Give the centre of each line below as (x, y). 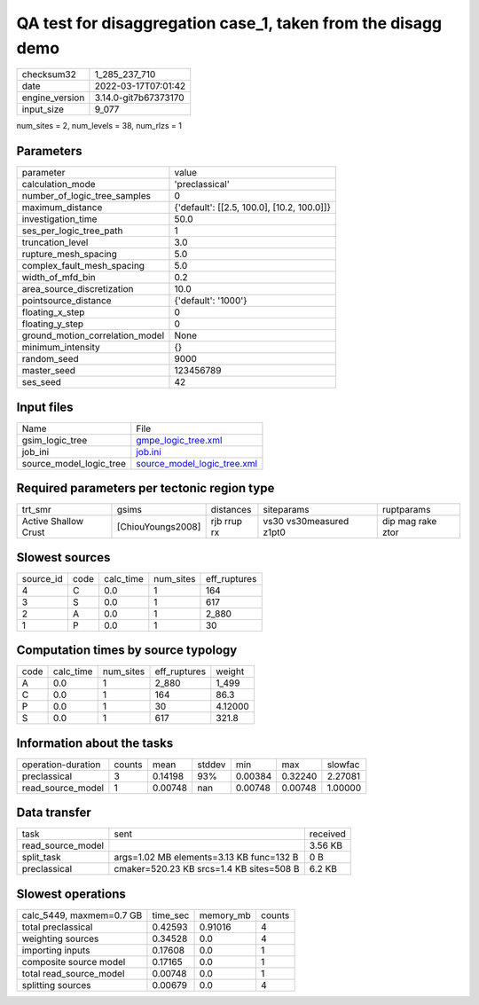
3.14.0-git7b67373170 (140, 98)
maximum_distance (62, 208)
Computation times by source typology (127, 651)
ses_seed (42, 382)
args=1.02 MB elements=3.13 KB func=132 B (206, 858)
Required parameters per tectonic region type (145, 488)
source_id (42, 578)
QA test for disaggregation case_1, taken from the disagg (229, 23)
